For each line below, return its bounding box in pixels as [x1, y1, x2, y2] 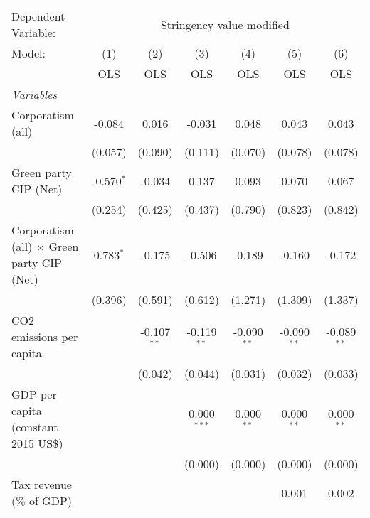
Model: [11, 45, 46, 61]
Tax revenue [11, 476, 72, 492]
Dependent [11, 8, 65, 24]
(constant [11, 419, 58, 435]
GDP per [11, 386, 57, 402]
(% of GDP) [11, 492, 73, 509]
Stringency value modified [160, 16, 290, 33]
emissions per [11, 328, 78, 345]
